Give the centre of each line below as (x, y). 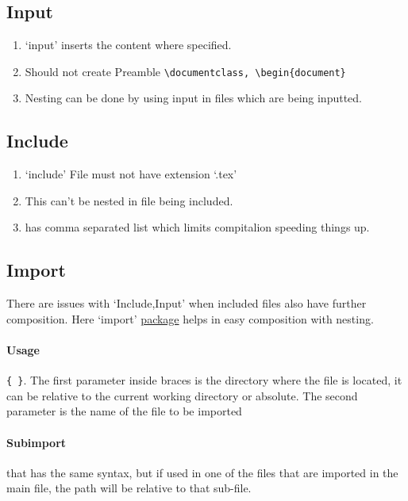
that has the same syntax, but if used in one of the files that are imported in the (202, 472)
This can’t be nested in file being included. (129, 200)
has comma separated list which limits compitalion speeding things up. (197, 227)
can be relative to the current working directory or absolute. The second (182, 395)
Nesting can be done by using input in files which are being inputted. (193, 98)
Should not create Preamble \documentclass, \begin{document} (185, 71)
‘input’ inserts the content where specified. (128, 45)
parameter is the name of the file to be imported (124, 411)
